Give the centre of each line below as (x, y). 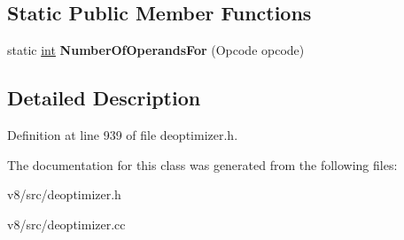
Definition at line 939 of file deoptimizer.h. (123, 135)
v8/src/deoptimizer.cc (66, 224)
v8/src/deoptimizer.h (64, 194)
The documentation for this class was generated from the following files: (202, 164)
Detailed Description (104, 98)
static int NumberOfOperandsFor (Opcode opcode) (156, 50)
